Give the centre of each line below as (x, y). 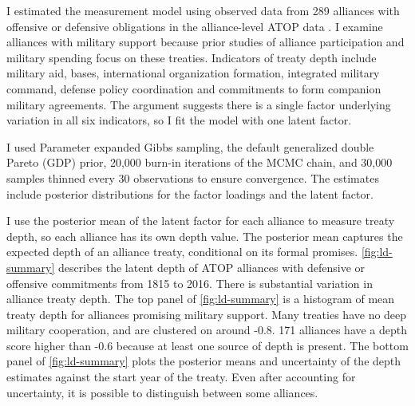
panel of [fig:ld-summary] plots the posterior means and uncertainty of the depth (204, 361)
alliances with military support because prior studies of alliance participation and (206, 42)
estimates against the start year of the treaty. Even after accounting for (181, 377)
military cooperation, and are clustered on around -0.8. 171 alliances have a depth (207, 330)
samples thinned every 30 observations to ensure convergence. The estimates (193, 177)
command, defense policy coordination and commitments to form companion (194, 88)
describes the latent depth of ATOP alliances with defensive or (212, 267)
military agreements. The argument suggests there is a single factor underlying (199, 104)
